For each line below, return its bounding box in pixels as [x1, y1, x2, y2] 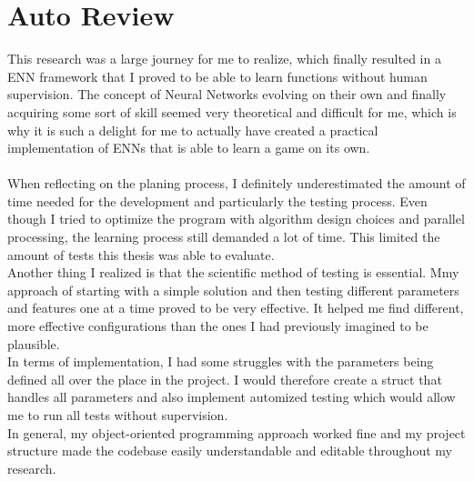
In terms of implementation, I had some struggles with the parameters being [7, 352, 434, 371]
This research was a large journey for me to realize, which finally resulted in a [7, 49, 441, 68]
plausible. [7, 334, 60, 353]
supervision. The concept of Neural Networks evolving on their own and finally [7, 85, 447, 104]
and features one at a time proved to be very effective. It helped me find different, [7, 298, 464, 317]
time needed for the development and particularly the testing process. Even [7, 191, 428, 210]
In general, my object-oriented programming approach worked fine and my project [7, 423, 466, 442]
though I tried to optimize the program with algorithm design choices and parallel [7, 209, 465, 228]
